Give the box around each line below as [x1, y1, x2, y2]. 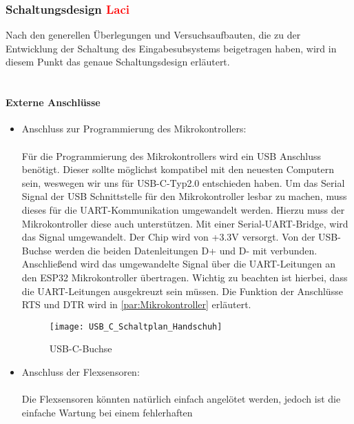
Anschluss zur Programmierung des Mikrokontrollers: [21, 121, 247, 136]
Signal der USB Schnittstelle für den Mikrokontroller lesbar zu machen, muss [21, 189, 347, 203]
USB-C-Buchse [49, 341, 112, 356]
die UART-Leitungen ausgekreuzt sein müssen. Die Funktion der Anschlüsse [21, 283, 343, 298]
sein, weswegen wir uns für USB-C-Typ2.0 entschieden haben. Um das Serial [21, 175, 345, 190]
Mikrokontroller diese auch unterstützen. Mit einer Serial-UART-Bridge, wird [21, 216, 348, 230]
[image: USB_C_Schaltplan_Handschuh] [49, 321, 222, 332]
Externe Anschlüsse [6, 95, 101, 110]
